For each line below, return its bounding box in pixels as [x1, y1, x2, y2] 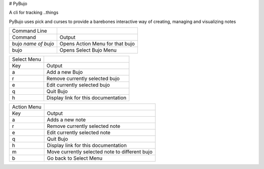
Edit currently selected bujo [46, 82, 110, 88]
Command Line [12, 27, 47, 34]
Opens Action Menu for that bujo [59, 41, 135, 47]
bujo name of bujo [12, 41, 54, 47]
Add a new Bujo [46, 69, 83, 76]
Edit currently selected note [46, 129, 111, 136]
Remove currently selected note [46, 123, 121, 129]
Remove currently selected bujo [46, 75, 120, 82]
